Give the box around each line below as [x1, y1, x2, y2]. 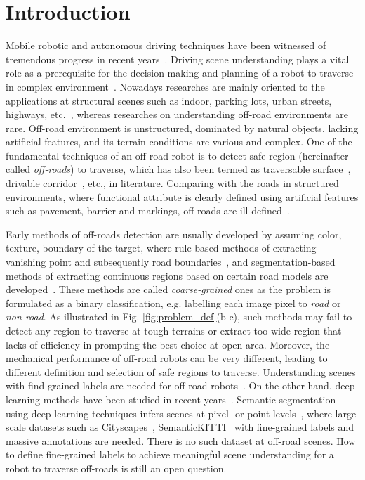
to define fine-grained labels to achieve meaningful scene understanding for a [6, 447, 334, 462]
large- [335, 406, 359, 420]
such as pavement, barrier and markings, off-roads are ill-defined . [6, 203, 290, 218]
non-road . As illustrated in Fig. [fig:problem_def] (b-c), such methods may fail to [6, 309, 352, 324]
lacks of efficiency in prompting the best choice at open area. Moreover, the [6, 337, 330, 351]
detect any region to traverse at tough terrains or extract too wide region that [6, 323, 342, 337]
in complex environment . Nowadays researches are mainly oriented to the [6, 79, 325, 93]
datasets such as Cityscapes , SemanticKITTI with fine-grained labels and [29, 420, 354, 434]
